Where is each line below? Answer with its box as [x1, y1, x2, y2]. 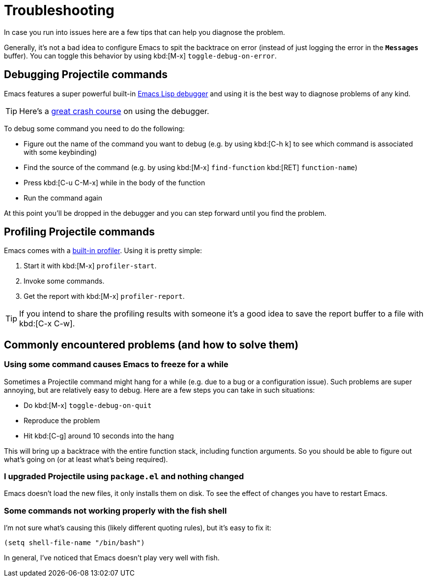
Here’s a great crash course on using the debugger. [19, 106, 209, 116]
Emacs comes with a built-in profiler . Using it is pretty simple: [4, 246, 202, 255]
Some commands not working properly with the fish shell [4, 505, 227, 516]
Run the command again [24, 193, 102, 202]
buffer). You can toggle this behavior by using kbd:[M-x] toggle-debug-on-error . [4, 51, 277, 60]
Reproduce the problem [24, 416, 100, 425]
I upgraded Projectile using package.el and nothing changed [4, 471, 244, 482]
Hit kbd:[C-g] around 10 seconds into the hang [24, 431, 174, 440]
